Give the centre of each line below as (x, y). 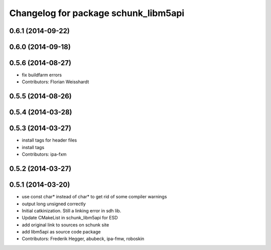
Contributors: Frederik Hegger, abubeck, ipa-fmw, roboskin (83, 239)
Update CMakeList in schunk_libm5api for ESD (70, 218)
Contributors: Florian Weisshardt (55, 82)
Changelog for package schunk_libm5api (97, 13)
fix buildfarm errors (42, 75)
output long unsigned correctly (54, 204)
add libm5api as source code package (61, 232)
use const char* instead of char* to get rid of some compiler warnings (94, 197)
